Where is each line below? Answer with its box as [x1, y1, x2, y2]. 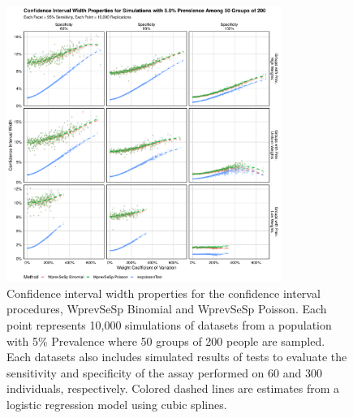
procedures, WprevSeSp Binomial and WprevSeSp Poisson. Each [6, 300, 327, 317]
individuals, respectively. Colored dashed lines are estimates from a [6, 380, 340, 397]
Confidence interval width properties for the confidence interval [6, 284, 321, 301]
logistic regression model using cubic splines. [6, 395, 227, 412]
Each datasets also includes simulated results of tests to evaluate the [6, 348, 347, 365]
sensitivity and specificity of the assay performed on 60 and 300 [6, 364, 322, 381]
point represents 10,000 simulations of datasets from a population [6, 316, 332, 333]
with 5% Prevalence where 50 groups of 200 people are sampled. [6, 332, 325, 349]
